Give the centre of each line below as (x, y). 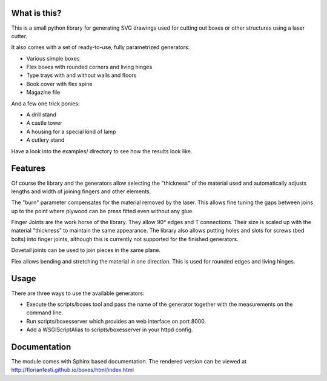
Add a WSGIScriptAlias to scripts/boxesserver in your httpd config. (110, 330)
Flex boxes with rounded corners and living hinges (89, 67)
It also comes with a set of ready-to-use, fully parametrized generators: (101, 47)
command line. (45, 313)
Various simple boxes (53, 58)
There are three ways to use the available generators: (78, 293)
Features (28, 169)
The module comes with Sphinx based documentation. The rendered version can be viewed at (129, 361)
